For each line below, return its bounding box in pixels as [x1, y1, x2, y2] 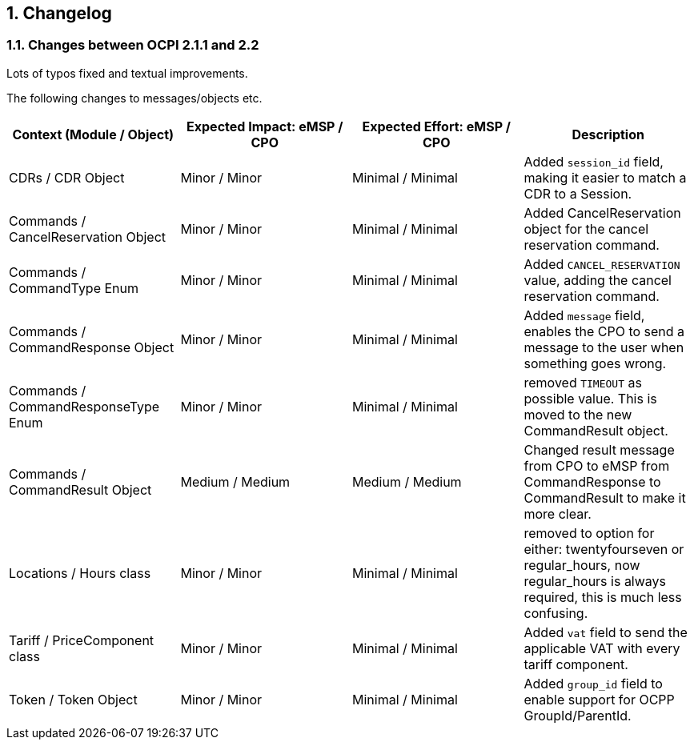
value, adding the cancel [524, 271, 672, 288]
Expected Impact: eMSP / [187, 118, 343, 134]
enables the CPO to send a [524, 323, 685, 339]
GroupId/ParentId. [524, 707, 632, 724]
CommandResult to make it [524, 489, 686, 506]
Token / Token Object [9, 691, 138, 708]
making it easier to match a [524, 169, 687, 186]
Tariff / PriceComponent [9, 632, 154, 648]
